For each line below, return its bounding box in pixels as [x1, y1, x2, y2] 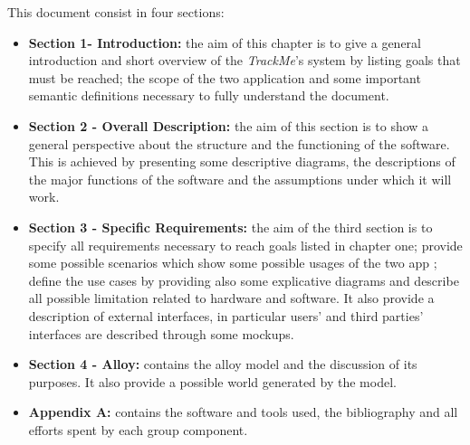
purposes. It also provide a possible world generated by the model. [28, 372, 397, 391]
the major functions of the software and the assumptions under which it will [28, 169, 452, 188]
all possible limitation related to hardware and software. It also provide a [28, 289, 435, 308]
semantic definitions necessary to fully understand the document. [28, 86, 389, 105]
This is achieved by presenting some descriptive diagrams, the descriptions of [28, 152, 456, 171]
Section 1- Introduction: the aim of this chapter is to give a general [28, 33, 422, 52]
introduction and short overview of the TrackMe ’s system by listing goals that [28, 51, 461, 70]
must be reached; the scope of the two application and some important [28, 68, 421, 87]
